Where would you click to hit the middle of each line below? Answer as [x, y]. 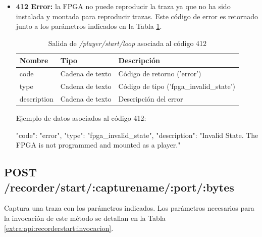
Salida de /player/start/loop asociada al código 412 [127, 43]
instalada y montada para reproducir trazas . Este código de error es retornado [137, 16]
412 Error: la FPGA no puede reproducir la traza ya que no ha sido [123, 6]
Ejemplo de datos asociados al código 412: [81, 118]
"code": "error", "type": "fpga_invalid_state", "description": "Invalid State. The [137, 135]
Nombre [34, 60]
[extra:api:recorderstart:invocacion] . [59, 228]
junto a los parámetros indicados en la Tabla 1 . [89, 26]
